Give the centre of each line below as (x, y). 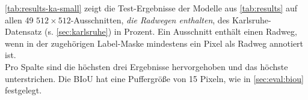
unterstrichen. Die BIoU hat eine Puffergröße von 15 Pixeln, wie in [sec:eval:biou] (154, 78)
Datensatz (23, 31)
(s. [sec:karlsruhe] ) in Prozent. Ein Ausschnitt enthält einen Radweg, (171, 31)
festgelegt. (23, 90)
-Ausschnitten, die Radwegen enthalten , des (150, 19)
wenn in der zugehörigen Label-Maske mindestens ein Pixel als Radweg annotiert (154, 43)
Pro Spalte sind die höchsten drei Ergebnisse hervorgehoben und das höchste (146, 66)
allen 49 (19, 19)
